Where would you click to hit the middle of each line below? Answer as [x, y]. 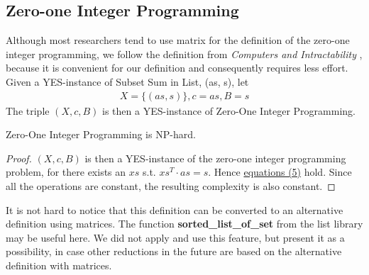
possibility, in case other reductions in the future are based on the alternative [174, 251]
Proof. [19, 158]
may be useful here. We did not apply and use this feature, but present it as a [175, 237]
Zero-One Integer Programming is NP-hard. [101, 134]
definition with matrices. [59, 265]
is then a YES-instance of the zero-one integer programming [215, 158]
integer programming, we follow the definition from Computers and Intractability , [184, 54]
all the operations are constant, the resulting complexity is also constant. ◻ [171, 185]
